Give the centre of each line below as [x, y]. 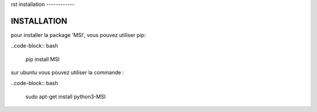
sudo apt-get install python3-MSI [65, 96]
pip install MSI [43, 59]
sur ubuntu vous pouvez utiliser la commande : [68, 73]
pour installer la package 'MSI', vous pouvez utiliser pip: [78, 35]
